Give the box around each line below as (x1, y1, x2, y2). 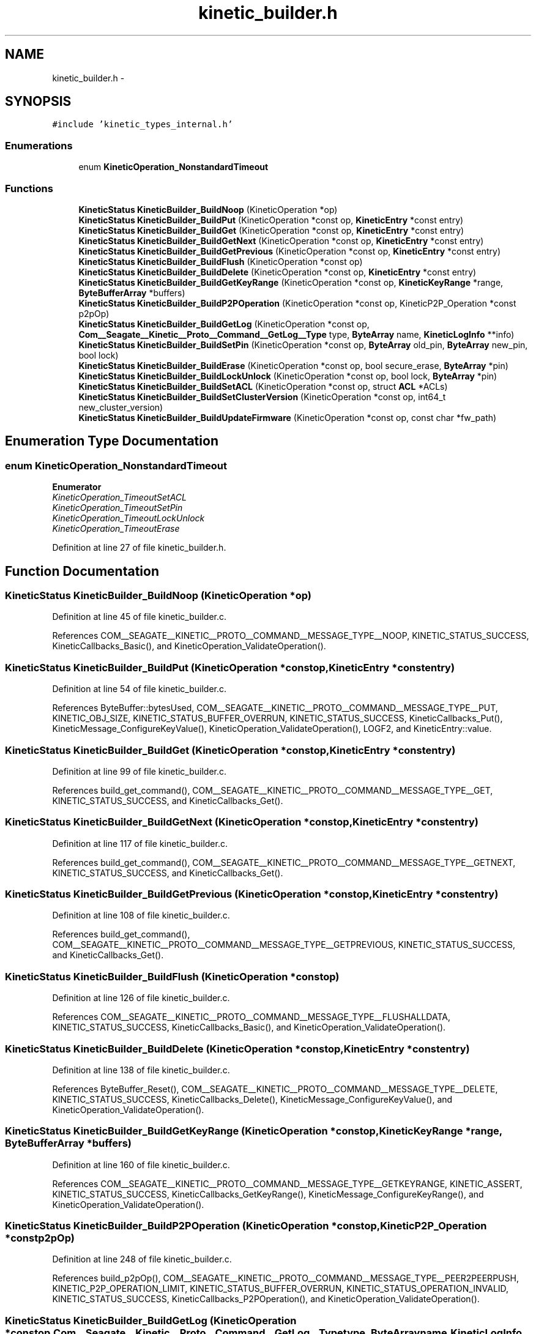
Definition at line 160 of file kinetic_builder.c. (52, 1159, 230, 1170)
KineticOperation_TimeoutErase (52, 523, 180, 534)
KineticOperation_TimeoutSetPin (52, 502, 183, 513)
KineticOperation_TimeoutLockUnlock (52, 513, 205, 524)
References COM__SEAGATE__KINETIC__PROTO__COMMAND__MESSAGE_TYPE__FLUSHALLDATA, (52, 1012, 450, 1023)
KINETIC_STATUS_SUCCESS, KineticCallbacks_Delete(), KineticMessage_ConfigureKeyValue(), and (52, 1094, 453, 1105)
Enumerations (5, 139, 73, 152)
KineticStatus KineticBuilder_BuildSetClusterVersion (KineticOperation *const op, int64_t (78, 391, 446, 402)
